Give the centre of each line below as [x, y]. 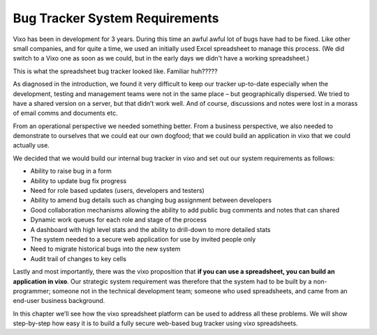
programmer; [32, 291]
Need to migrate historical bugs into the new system [105, 249]
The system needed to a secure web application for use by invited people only [143, 239]
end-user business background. [59, 301]
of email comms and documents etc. [65, 113]
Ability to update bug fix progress [79, 180]
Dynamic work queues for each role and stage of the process [119, 220]
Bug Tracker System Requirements [116, 18]
